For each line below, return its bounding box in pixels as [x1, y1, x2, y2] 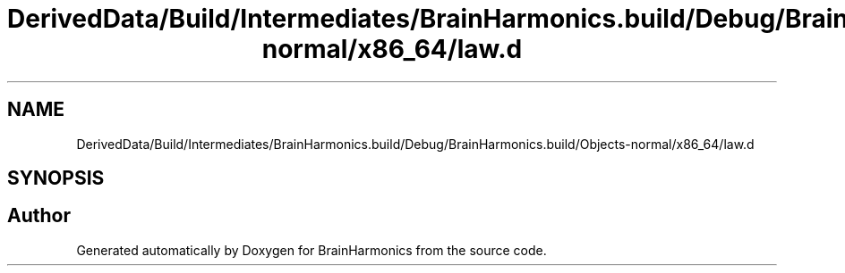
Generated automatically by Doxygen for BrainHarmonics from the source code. [76, 242, 547, 258]
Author [7, 204, 71, 227]
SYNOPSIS [7, 167, 105, 190]
